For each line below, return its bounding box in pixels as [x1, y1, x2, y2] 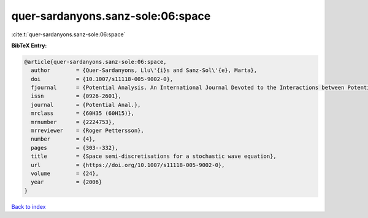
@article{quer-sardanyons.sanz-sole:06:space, [24, 58, 167, 65]
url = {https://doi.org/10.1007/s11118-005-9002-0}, [31, 162, 225, 168]
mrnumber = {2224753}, [31, 119, 115, 125]
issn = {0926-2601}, [31, 93, 122, 99]
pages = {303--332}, [31, 144, 119, 151]
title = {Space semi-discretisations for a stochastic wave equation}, [31, 153, 277, 160]
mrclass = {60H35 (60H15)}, [31, 110, 135, 117]
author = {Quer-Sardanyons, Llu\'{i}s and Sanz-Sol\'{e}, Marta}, [31, 67, 258, 74]
